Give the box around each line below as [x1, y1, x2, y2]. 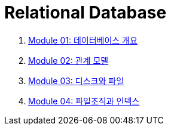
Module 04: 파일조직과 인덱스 [28, 95, 140, 106]
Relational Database [4, 2, 167, 23]
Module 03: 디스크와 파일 [28, 75, 124, 86]
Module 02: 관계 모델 [28, 55, 109, 66]
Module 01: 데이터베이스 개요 [28, 35, 138, 45]
